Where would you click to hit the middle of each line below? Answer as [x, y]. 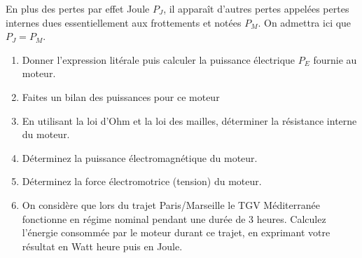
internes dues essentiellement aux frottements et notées [124, 22]
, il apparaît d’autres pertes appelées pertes [256, 8]
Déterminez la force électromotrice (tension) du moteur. [142, 181]
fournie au [335, 59]
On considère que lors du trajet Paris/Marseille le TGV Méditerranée [171, 204]
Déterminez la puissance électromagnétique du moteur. [140, 157]
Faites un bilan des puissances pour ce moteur [121, 96]
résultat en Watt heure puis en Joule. [102, 246]
